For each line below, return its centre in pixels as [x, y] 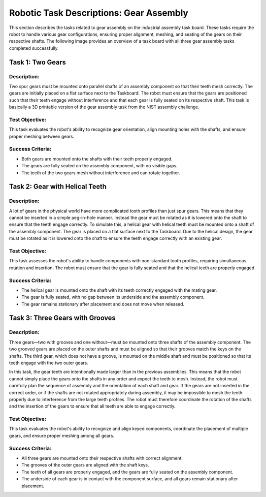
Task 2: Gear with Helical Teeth [58, 187]
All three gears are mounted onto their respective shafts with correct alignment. [102, 458]
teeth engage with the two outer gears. [49, 363]
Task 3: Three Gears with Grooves [62, 318]
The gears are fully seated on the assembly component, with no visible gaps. [100, 166]
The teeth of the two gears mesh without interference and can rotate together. [101, 173]
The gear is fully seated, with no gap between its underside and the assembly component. [113, 297]
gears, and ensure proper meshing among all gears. [62, 435]
